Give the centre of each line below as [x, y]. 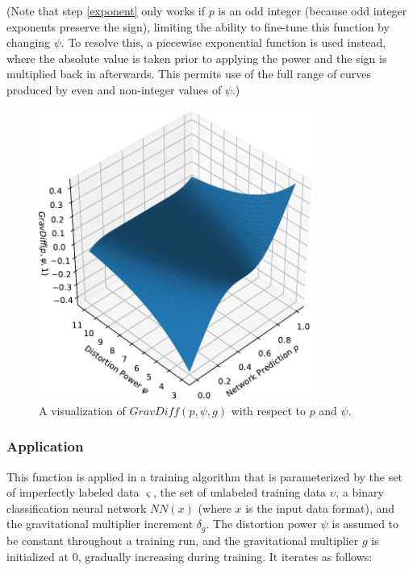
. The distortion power [261, 524]
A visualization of [82, 410]
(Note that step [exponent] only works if [106, 10]
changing [29, 42]
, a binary [360, 492]
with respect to [268, 410]
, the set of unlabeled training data [240, 492]
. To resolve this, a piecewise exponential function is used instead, [223, 42]
